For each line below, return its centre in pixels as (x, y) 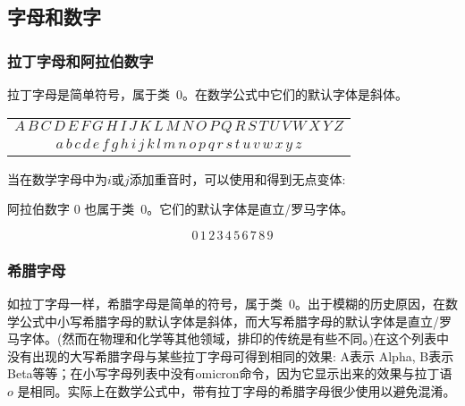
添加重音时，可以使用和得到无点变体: (237, 178)
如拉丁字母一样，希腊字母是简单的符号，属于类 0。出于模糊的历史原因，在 (226, 303)
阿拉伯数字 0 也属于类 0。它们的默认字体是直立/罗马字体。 (181, 209)
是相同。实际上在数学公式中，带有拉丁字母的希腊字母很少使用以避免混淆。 (237, 390)
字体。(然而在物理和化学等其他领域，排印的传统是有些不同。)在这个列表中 (234, 338)
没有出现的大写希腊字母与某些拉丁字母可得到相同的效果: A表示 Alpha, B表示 (231, 355)
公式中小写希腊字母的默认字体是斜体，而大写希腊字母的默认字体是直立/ (229, 321)
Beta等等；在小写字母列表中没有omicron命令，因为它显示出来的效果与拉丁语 (230, 373)
